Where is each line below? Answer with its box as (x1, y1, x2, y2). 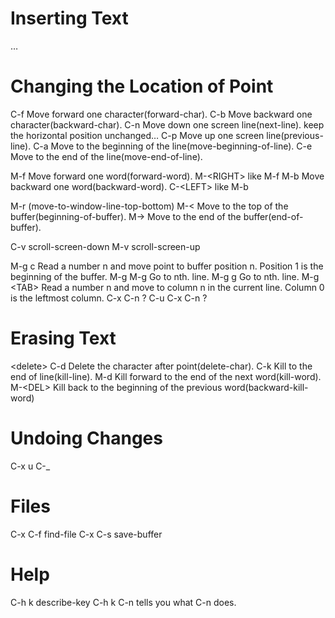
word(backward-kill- (224, 381, 309, 393)
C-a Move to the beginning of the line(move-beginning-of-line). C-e (33, 140, 313, 152)
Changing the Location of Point (10, 75, 274, 98)
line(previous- (266, 129, 324, 141)
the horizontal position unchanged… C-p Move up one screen (10, 129, 265, 141)
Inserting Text (10, 7, 129, 30)
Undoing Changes (10, 427, 163, 449)
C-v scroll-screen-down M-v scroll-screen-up (10, 240, 201, 252)
